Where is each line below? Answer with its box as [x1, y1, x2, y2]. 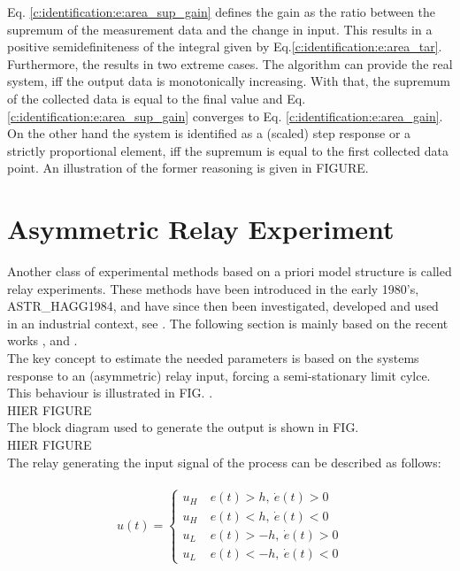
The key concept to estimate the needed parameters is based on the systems [7, 349, 419, 367]
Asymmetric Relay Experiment [7, 211, 395, 247]
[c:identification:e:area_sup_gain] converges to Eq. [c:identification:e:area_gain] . [7, 106, 443, 125]
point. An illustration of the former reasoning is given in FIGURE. [7, 158, 369, 177]
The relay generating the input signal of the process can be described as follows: [7, 452, 441, 471]
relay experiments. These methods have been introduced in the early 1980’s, [7, 279, 419, 297]
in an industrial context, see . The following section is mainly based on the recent [7, 313, 448, 332]
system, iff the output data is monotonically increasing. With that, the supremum [7, 72, 450, 90]
